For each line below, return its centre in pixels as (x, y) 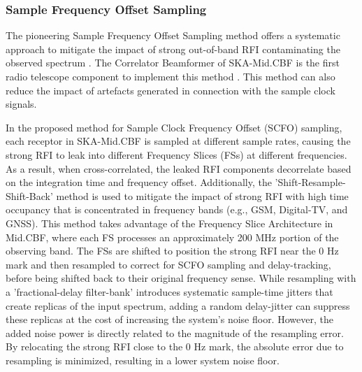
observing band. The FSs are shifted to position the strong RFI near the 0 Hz (172, 251)
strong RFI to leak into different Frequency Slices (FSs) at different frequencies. (176, 154)
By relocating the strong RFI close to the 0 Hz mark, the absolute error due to (175, 346)
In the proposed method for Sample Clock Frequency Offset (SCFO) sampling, (174, 127)
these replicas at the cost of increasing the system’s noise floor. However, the (169, 319)
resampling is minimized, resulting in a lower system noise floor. (143, 360)
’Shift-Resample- (310, 182)
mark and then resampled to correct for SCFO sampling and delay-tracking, (168, 264)
